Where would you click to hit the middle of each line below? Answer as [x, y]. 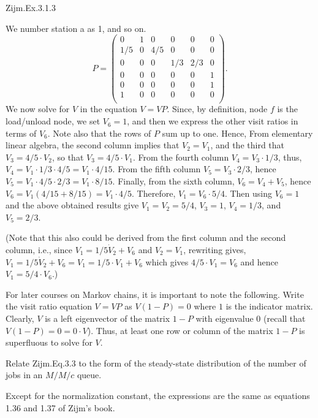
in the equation [108, 109]
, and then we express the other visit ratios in [213, 121]
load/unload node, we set [53, 121]
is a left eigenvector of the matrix [108, 318]
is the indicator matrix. [269, 306]
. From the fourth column [181, 157]
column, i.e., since [39, 249]
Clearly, [20, 318]
